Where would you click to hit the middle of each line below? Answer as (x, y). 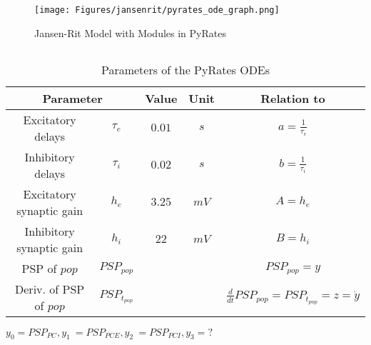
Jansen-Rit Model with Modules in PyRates (130, 32)
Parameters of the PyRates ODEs (185, 69)
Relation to (293, 98)
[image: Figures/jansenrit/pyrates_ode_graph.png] (157, 10)
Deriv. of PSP (50, 289)
